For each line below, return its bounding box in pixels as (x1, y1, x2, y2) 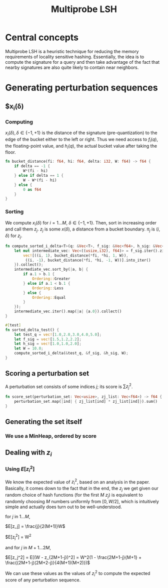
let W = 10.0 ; (14, 346, 43, 351)
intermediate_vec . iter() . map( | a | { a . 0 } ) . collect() (14, 309, 122, 314)
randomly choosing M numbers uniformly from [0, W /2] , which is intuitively (5, 498, 159, 504)
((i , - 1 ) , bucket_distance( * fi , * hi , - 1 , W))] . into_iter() (25, 258, 151, 263)
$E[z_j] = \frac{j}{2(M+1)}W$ (5, 523, 65, 529)
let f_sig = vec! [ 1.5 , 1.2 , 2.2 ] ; (14, 336, 81, 342)
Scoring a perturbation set (5, 369, 89, 378)
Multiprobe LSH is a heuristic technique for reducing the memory (5, 48, 139, 54)
